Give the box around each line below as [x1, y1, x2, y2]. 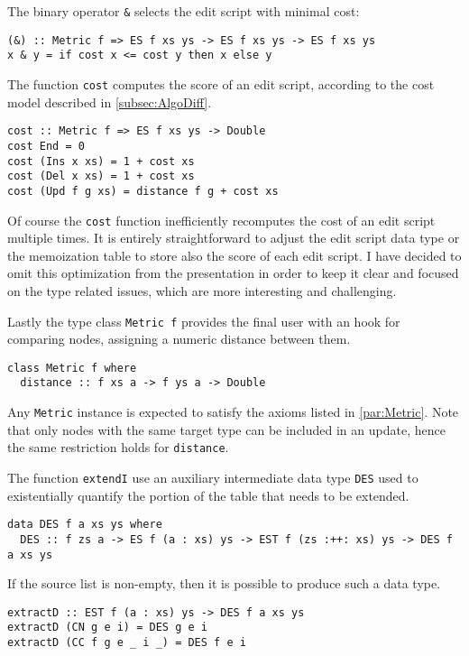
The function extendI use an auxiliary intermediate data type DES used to [7, 468, 418, 486]
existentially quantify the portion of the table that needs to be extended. [7, 485, 409, 504]
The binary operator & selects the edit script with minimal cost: [7, 2, 360, 20]
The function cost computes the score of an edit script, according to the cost [7, 74, 435, 93]
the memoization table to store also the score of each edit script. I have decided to [7, 245, 462, 264]
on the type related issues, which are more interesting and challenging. [7, 281, 397, 300]
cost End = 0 [7, 139, 85, 152]
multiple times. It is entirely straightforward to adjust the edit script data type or [7, 228, 460, 247]
